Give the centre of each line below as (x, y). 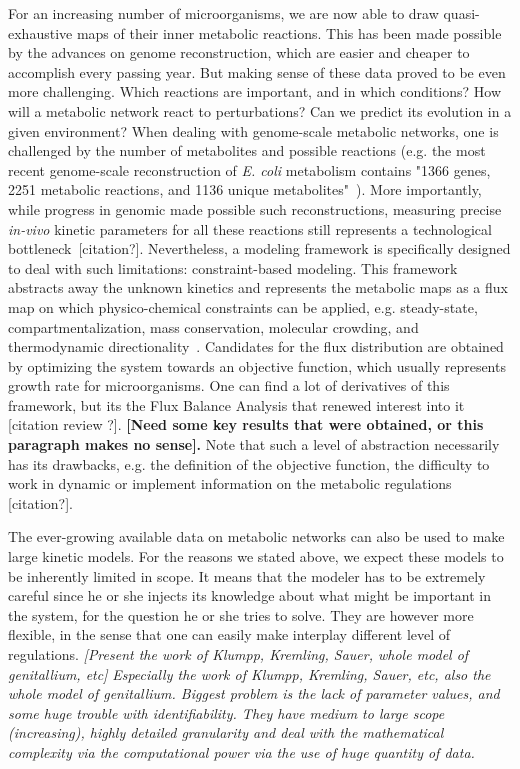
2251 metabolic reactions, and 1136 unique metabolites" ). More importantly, (245, 189)
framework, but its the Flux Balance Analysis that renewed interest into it (236, 404)
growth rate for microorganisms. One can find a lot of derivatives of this (229, 385)
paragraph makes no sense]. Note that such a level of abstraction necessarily (254, 444)
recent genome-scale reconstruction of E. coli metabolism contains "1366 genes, (249, 169)
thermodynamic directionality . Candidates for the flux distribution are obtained (256, 346)
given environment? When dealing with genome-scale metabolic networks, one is (253, 130)
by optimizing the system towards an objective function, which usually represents (257, 365)
